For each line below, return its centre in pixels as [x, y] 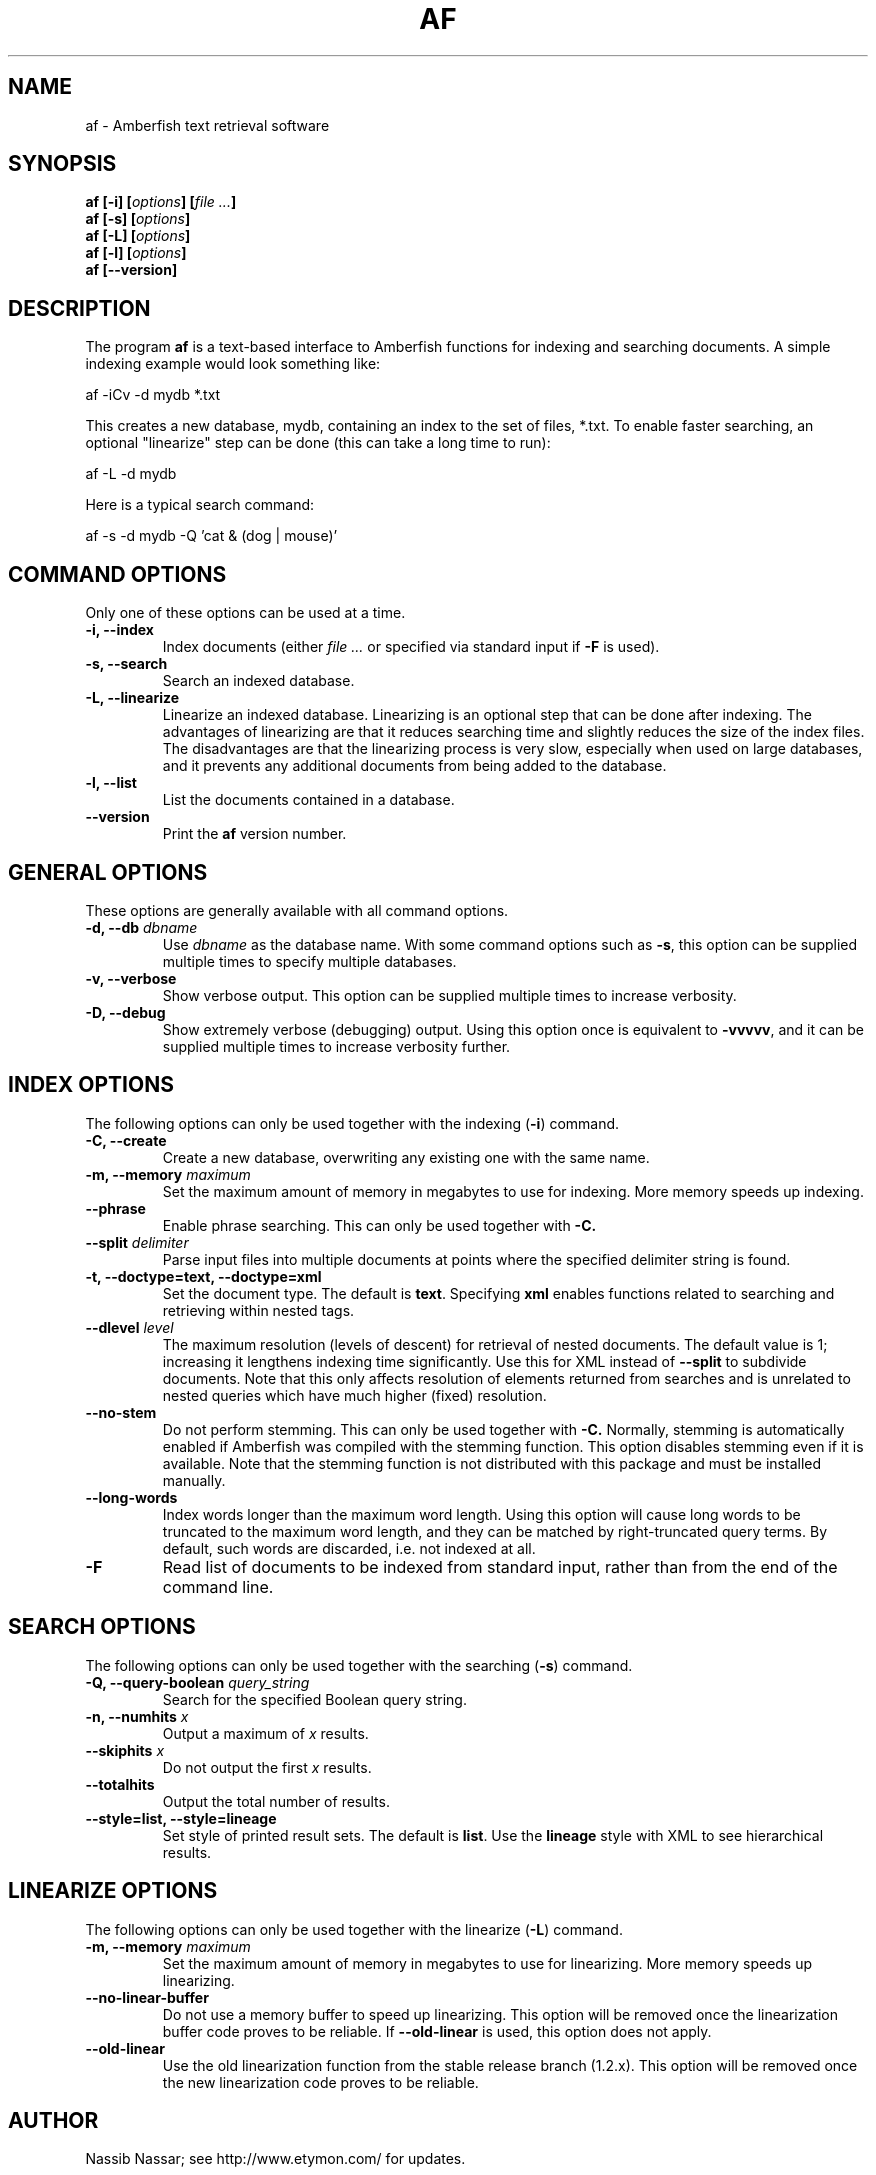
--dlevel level [129, 1327]
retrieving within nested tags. [258, 1310]
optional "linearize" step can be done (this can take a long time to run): [318, 443]
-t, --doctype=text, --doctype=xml [203, 1276]
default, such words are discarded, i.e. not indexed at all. [349, 1548]
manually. [194, 1480]
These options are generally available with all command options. [297, 910]
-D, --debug [125, 1012]
